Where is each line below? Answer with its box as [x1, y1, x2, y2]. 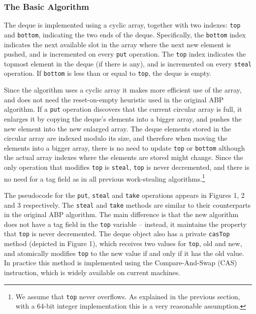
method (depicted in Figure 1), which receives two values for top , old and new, [4, 238, 242, 249]
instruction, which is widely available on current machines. [4, 267, 181, 277]
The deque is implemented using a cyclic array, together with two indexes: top [4, 20, 241, 30]
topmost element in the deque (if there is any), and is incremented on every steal [4, 58, 252, 68]
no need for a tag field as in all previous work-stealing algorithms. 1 [4, 172, 205, 184]
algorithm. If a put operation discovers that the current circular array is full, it [4, 104, 242, 114]
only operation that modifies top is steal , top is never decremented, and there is [4, 161, 250, 172]
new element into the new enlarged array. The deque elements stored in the [4, 123, 231, 133]
